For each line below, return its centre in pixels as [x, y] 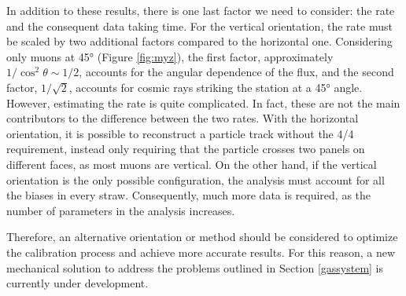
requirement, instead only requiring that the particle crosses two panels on [186, 149]
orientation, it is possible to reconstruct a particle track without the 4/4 [180, 133]
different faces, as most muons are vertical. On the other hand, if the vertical [192, 164]
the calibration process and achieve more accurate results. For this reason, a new [201, 252]
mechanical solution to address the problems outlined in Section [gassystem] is [195, 267]
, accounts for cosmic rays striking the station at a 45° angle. [216, 87]
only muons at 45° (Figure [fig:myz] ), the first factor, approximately [170, 56]
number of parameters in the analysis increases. [121, 210]
